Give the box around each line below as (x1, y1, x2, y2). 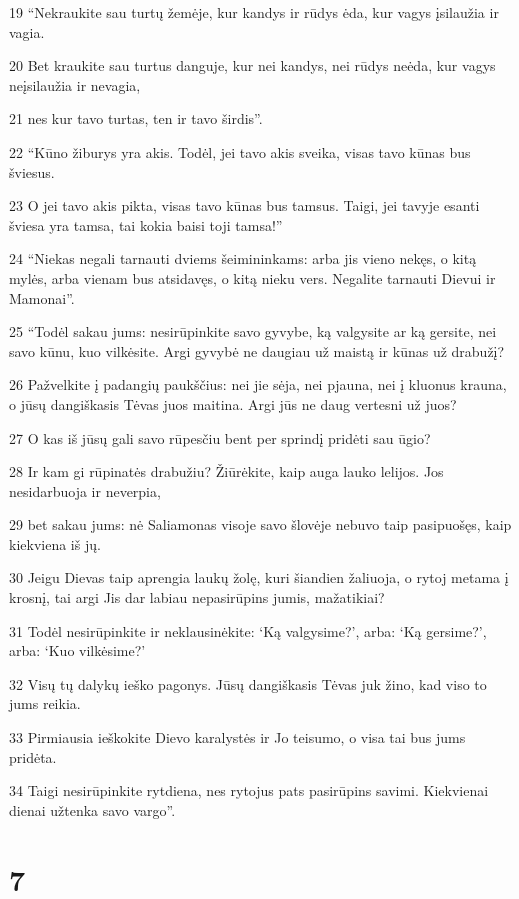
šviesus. (9, 161, 55, 182)
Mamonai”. (9, 287, 75, 308)
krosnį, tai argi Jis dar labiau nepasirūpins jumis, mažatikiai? (9, 587, 385, 608)
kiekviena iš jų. (9, 533, 101, 554)
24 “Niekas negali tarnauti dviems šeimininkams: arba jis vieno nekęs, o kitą (9, 248, 477, 269)
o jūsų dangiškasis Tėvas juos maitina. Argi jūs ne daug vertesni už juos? (9, 393, 457, 414)
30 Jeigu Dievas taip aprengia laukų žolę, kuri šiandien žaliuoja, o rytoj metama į (9, 567, 509, 588)
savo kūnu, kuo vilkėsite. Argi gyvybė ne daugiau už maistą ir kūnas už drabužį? (9, 340, 505, 361)
